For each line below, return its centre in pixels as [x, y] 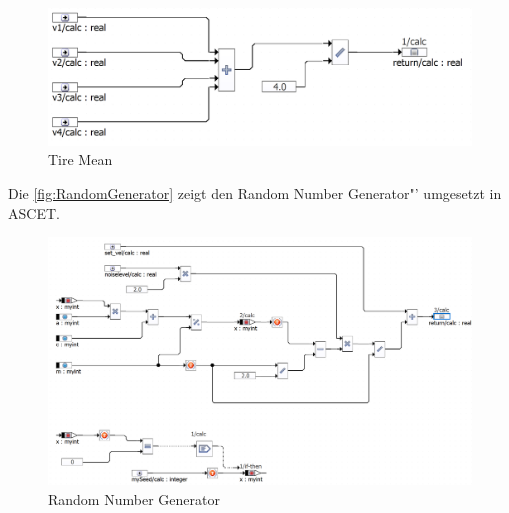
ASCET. [34, 212]
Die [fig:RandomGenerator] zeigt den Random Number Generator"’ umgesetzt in [255, 193]
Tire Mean [80, 159]
